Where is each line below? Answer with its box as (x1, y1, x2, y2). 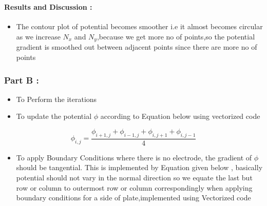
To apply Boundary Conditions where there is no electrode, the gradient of (16, 152, 252, 162)
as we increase (16, 31, 61, 42)
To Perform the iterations (16, 93, 97, 104)
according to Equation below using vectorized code (100, 111, 260, 121)
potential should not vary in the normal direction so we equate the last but (16, 172, 253, 183)
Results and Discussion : (4, 2, 92, 12)
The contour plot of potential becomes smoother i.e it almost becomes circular (16, 21, 263, 32)
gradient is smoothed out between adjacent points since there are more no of (16, 42, 257, 52)
